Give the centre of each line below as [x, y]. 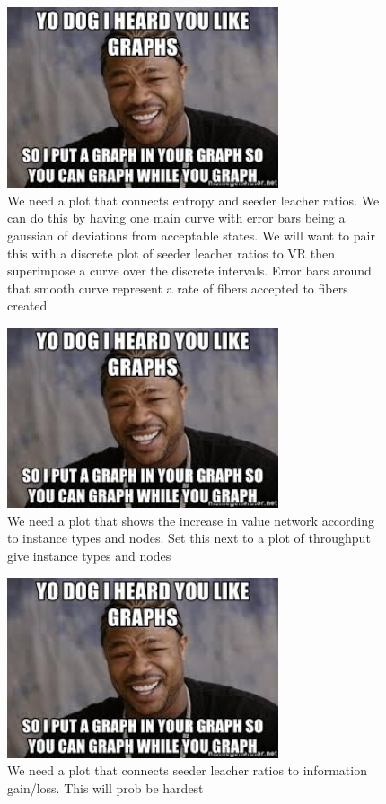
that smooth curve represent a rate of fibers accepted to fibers [178, 288]
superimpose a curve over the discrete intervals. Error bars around [189, 271]
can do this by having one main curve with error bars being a [176, 218]
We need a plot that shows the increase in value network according [191, 520]
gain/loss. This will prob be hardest [105, 787]
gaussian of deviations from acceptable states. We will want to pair [191, 235]
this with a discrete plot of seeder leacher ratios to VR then [171, 253]
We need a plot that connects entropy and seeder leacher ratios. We [193, 200]
